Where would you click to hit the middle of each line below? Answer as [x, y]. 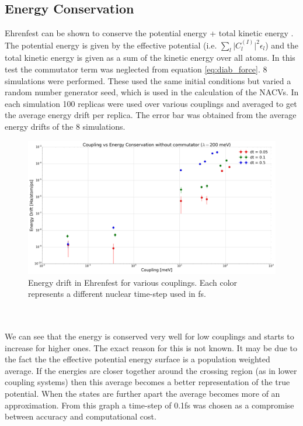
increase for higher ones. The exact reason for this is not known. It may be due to [151, 347]
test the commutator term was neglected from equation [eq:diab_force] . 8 [136, 69]
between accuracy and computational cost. [81, 416]
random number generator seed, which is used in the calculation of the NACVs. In [152, 92]
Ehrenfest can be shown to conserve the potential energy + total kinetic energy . [149, 33]
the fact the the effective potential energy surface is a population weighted [137, 359]
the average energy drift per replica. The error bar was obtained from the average [151, 115]
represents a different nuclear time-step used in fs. [117, 294]
